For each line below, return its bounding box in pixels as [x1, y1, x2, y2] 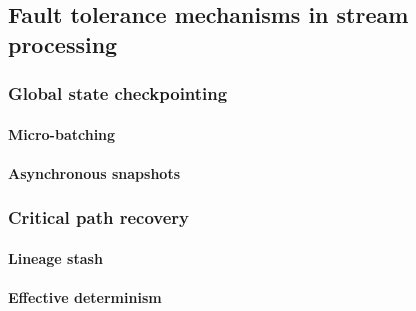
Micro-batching [8, 123, 116, 144]
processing [8, 28, 118, 59]
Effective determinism [8, 287, 162, 308]
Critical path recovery [8, 205, 190, 230]
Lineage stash [8, 247, 103, 268]
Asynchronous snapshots [8, 162, 181, 183]
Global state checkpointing [8, 81, 228, 106]
